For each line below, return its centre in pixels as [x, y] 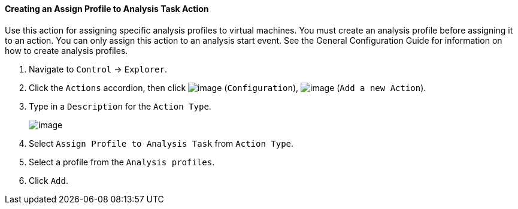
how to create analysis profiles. [66, 50]
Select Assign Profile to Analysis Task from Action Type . [161, 143]
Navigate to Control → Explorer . [98, 69]
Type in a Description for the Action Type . [120, 106]
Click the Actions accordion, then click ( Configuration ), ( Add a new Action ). [228, 87]
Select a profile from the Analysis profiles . [122, 162]
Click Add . [49, 180]
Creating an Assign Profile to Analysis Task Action [107, 9]
